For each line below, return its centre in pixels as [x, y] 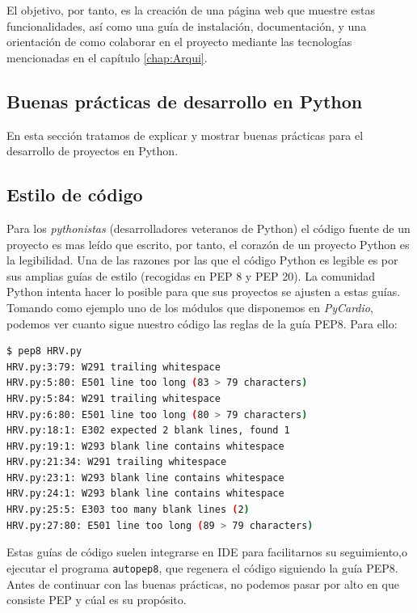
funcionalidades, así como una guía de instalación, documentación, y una [187, 25]
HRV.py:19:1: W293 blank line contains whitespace [145, 446]
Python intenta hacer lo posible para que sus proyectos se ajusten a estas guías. [204, 292]
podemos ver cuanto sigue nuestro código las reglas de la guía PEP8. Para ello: [202, 323]
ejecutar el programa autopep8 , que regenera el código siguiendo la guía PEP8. [202, 567]
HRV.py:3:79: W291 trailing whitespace [114, 367]
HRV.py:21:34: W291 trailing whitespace [117, 462]
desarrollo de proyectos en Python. [93, 151]
